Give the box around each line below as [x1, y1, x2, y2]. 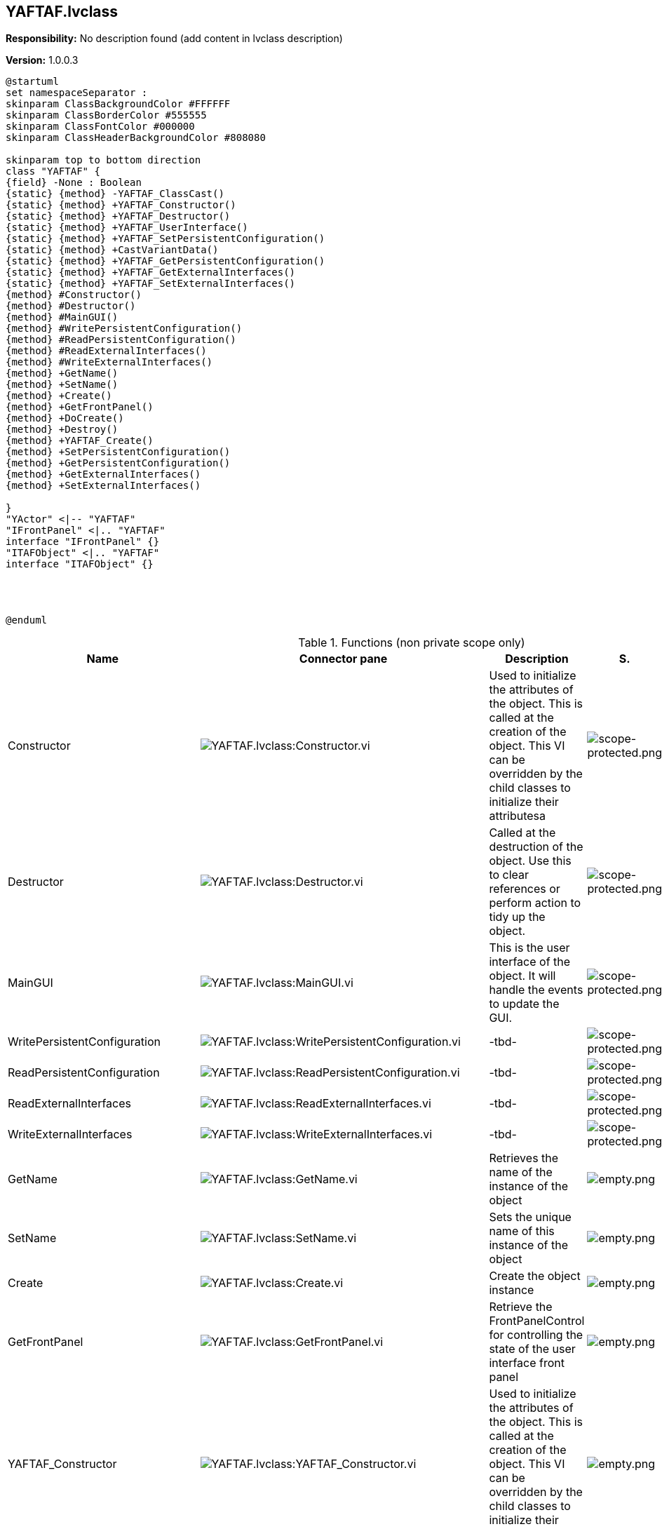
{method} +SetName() [6, 379, 119, 391]
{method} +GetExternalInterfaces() [6, 469, 201, 480]
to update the [489, 997, 560, 1011]
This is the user [489, 941, 570, 955]
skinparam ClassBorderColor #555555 [6, 109, 207, 121]
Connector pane [299, 652, 388, 666]
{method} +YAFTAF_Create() [6, 435, 154, 447]
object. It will [489, 969, 556, 983]
